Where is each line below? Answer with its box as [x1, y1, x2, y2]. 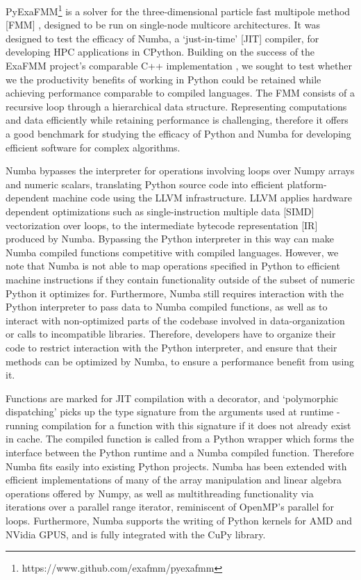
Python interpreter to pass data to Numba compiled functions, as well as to [6, 299, 328, 314]
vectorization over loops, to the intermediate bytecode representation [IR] [6, 217, 318, 232]
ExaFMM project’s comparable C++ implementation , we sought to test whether [6, 58, 352, 73]
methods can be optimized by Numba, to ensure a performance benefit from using [6, 354, 355, 368]
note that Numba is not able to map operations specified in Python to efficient [6, 258, 340, 273]
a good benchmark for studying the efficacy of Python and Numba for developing [6, 126, 351, 140]
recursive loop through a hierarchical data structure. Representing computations [6, 99, 347, 113]
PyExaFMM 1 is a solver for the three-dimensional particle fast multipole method [6, 2, 351, 18]
